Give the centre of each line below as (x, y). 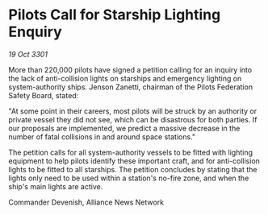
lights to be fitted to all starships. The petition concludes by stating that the (133, 169)
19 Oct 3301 (28, 54)
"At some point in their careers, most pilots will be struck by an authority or (132, 111)
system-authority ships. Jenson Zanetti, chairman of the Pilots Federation (130, 87)
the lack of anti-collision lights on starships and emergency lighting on (125, 78)
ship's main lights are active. (56, 186)
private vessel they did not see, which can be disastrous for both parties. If (133, 119)
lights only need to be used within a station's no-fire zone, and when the (129, 178)
